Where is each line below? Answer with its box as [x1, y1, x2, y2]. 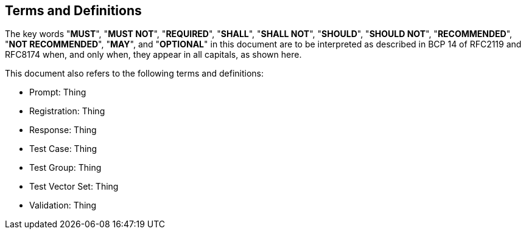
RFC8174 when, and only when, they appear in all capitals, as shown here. [5, 49, 302, 60]
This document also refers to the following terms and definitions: [5, 68, 264, 79]
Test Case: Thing [29, 143, 97, 154]
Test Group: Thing [29, 162, 102, 173]
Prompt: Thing [29, 87, 86, 98]
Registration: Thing [29, 106, 105, 117]
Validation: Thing [29, 200, 97, 211]
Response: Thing [29, 125, 97, 136]
